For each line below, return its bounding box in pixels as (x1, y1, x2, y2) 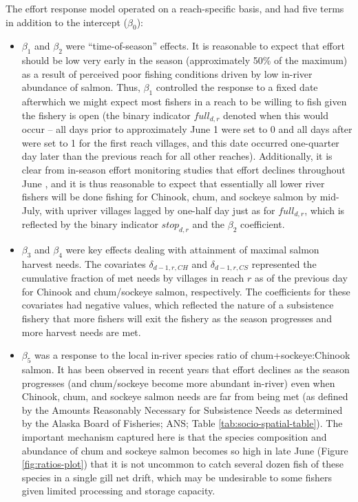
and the (192, 217, 225, 231)
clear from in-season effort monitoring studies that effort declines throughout (21, 163, 346, 176)
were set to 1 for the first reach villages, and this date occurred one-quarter (21, 135, 339, 149)
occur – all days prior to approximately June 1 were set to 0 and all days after (21, 122, 352, 136)
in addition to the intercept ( (6, 14, 128, 29)
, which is (304, 202, 345, 217)
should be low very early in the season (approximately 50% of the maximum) (21, 53, 348, 67)
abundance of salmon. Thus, (21, 80, 140, 94)
